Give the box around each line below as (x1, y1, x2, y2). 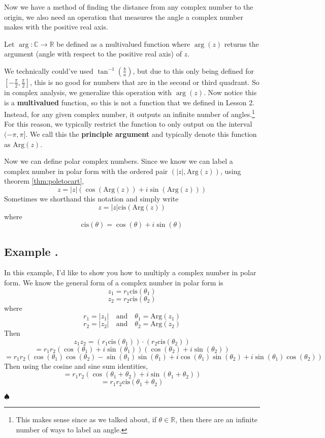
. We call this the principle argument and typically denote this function (25, 129, 257, 139)
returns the (224, 38, 259, 49)
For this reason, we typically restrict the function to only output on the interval (4, 119, 252, 129)
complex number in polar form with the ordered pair (4, 165, 168, 176)
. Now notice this (203, 86, 257, 97)
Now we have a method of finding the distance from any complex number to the (4, 2, 253, 12)
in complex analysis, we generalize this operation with (4, 86, 172, 97)
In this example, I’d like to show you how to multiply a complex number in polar (4, 267, 256, 278)
